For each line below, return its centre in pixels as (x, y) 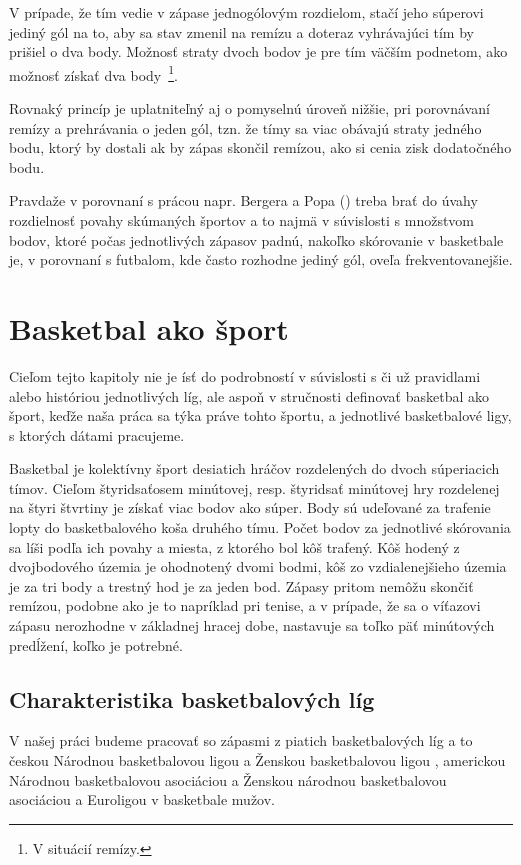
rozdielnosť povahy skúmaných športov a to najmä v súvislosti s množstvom (242, 220)
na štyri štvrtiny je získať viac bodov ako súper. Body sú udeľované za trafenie (250, 507)
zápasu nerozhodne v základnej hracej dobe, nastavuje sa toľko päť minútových (252, 625)
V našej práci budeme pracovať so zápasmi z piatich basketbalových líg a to (241, 740)
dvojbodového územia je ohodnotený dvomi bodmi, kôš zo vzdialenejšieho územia (258, 566)
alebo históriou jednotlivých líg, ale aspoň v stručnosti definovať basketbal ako (249, 395)
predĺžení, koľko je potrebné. (96, 644)
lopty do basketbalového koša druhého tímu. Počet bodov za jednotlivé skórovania (260, 527)
